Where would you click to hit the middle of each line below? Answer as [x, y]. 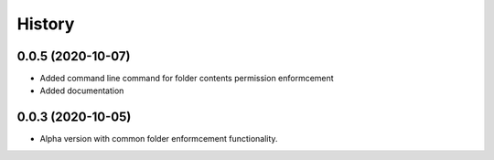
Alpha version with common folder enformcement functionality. [159, 139]
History [46, 24]
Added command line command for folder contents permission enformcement [187, 79]
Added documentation [82, 91]
